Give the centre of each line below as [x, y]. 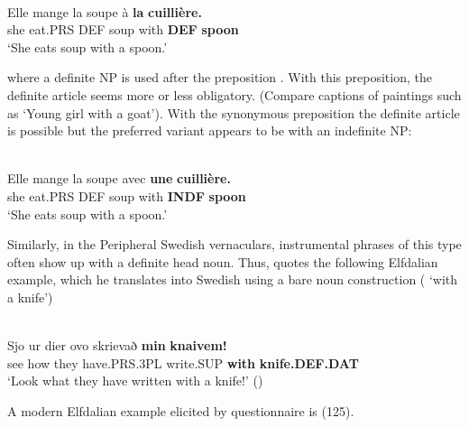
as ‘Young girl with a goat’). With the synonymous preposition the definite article [234, 112]
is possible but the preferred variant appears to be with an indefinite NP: [210, 130]
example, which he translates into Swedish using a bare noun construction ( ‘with [233, 279]
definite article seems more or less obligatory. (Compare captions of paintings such [234, 94]
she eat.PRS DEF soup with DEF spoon [123, 29]
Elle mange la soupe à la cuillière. [105, 11]
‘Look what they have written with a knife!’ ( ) [135, 381]
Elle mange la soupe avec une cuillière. [119, 178]
